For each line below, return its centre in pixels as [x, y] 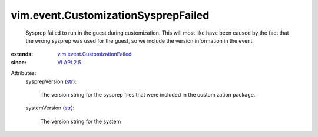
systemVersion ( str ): [50, 108]
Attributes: [24, 73]
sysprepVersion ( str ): [51, 81]
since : [19, 62]
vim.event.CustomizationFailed [95, 54]
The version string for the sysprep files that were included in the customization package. [148, 94]
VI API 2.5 [69, 62]
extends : [22, 54]
